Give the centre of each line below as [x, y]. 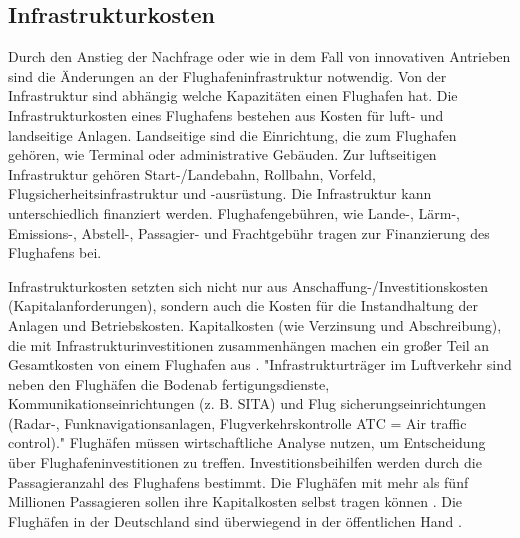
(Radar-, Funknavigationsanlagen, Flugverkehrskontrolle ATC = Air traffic [237, 422]
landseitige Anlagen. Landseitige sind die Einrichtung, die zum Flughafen [232, 134]
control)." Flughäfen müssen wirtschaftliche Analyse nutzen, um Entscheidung [247, 442]
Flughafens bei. [55, 252]
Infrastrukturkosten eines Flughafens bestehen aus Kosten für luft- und [226, 114]
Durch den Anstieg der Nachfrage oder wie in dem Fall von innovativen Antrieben [259, 56]
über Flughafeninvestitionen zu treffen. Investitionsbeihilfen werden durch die [245, 462]
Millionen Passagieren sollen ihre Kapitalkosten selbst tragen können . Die [235, 501]
